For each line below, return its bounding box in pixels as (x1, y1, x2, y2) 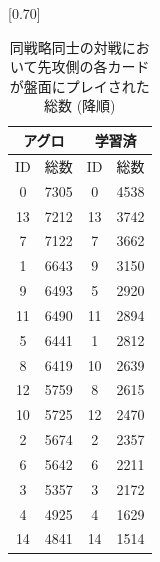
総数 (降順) (43, 95, 116, 116)
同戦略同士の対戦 (9, 36, 122, 57)
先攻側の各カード (37, 56, 150, 77)
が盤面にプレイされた (9, 75, 150, 96)
